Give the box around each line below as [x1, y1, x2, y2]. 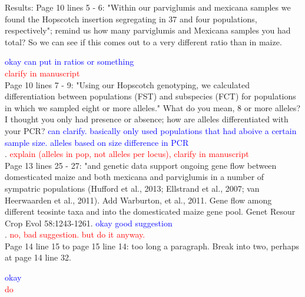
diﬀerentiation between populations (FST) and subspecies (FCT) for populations [5, 90, 296, 102]
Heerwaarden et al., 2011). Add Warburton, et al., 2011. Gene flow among [5, 193, 272, 206]
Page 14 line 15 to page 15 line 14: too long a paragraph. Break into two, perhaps [5, 239, 299, 252]
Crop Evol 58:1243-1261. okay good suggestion [5, 216, 173, 229]
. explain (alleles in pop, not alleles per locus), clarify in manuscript [5, 148, 249, 160]
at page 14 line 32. [5, 251, 71, 263]
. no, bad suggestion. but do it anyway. [5, 228, 145, 241]
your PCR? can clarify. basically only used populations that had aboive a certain [5, 124, 297, 136]
